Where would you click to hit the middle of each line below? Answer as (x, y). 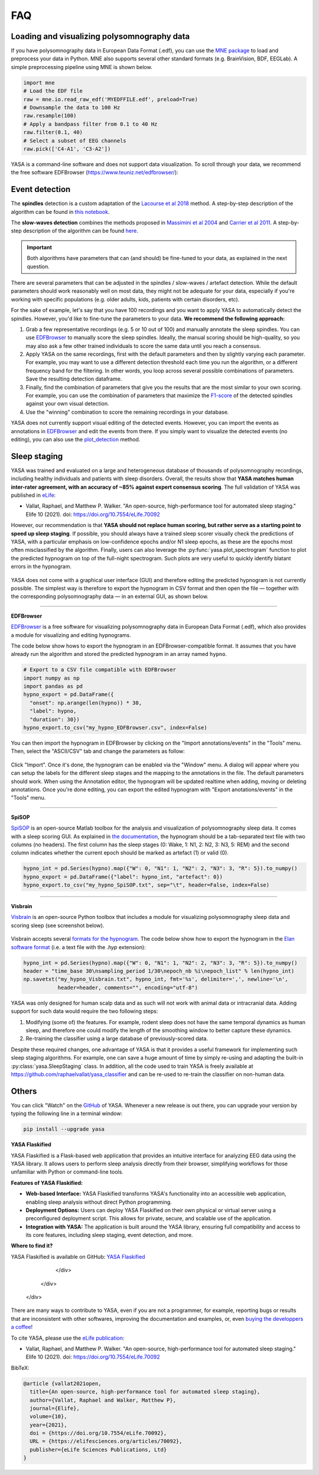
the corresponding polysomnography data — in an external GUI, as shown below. (110, 596)
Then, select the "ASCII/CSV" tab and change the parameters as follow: (98, 751)
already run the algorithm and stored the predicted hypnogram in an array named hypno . (119, 654)
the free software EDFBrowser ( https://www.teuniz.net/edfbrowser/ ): (95, 173)
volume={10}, (48, 1416)
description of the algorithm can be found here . (80, 231)
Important (40, 247)
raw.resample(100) (50, 116)
